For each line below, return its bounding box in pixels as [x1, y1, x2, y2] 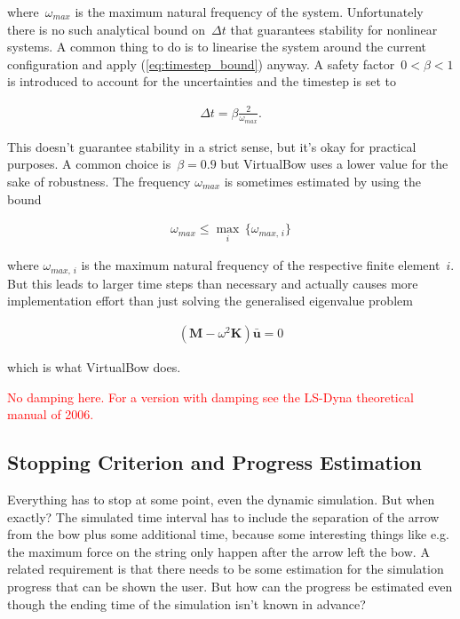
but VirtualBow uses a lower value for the [220, 155, 448, 173]
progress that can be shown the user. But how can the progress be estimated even [7, 577, 453, 595]
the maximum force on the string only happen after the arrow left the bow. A [7, 542, 430, 560]
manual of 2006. [7, 405, 94, 424]
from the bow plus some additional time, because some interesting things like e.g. [7, 525, 449, 544]
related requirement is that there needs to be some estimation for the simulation [7, 559, 444, 578]
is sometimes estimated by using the [224, 171, 421, 190]
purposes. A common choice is [7, 155, 171, 173]
